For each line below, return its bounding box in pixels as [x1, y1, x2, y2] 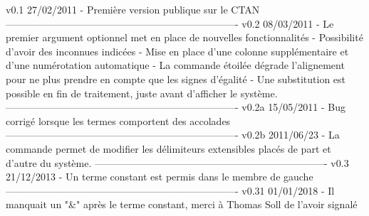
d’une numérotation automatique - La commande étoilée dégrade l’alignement [6, 58, 345, 72]
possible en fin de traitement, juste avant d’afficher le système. [6, 85, 278, 100]
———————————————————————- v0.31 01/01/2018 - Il [6, 183, 335, 198]
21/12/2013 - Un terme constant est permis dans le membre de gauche [6, 169, 313, 184]
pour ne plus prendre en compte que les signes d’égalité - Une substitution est [6, 71, 346, 86]
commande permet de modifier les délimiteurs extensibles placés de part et [6, 141, 331, 156]
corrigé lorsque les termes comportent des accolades [6, 113, 231, 128]
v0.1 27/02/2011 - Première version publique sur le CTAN [6, 2, 260, 16]
